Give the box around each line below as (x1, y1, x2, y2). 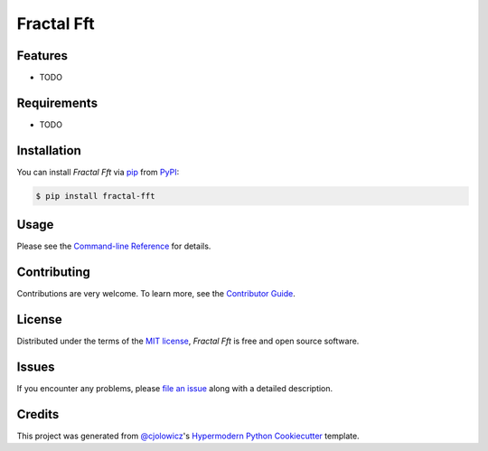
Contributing (16, 265, 90, 280)
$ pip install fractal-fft (35, 191, 155, 201)
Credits (16, 407, 60, 422)
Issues (16, 359, 55, 374)
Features (16, 48, 68, 63)
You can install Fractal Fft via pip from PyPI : (16, 166, 180, 177)
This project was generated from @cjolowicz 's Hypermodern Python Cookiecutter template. (16, 430, 361, 441)
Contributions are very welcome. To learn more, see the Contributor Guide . (16, 288, 296, 299)
